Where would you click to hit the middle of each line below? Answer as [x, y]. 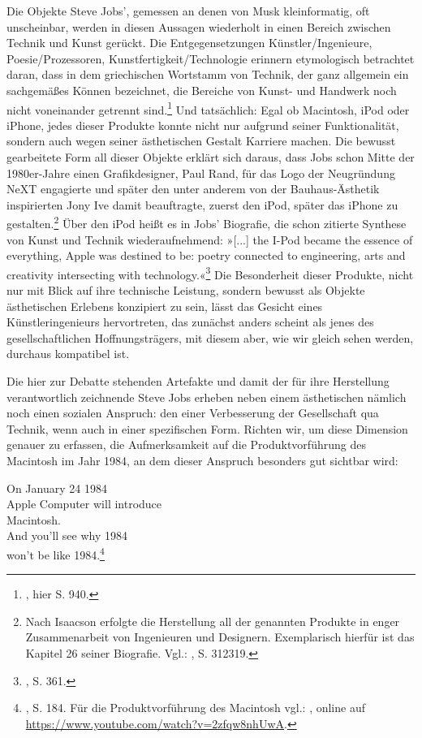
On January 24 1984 [57, 488]
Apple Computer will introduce [84, 504]
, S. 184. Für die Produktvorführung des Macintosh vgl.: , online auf [195, 708]
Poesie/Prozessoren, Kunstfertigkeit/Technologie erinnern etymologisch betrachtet [211, 58]
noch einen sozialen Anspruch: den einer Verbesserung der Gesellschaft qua [193, 413]
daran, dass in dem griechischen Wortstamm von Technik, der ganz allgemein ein [208, 74]
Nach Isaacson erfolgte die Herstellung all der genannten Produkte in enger [213, 621]
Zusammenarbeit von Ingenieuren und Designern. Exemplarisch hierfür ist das [220, 637]
